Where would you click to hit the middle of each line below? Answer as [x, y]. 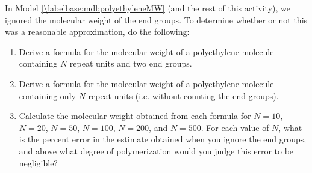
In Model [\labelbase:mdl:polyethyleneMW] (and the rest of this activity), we [148, 8]
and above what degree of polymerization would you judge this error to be [156, 150]
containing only [47, 95]
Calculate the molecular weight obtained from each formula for [135, 116]
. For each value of [235, 127]
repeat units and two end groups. [131, 63]
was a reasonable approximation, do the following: [97, 32]
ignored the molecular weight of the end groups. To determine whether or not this [156, 20]
